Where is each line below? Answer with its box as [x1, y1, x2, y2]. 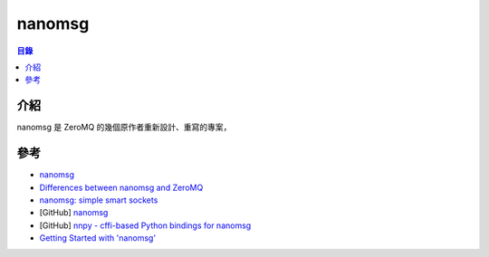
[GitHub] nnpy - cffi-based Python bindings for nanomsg [39, 220, 252, 231]
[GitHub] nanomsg [39, 207, 109, 218]
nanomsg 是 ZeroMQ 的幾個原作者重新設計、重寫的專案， [16, 122, 232, 133]
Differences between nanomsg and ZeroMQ [39, 182, 204, 193]
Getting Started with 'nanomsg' [39, 233, 157, 243]
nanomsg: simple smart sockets [39, 195, 158, 205]
